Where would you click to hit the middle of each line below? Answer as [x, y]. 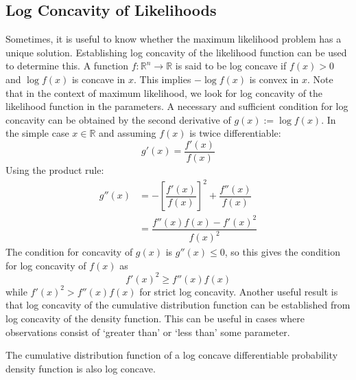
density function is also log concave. [81, 368]
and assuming [128, 133]
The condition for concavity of [69, 252]
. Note [320, 79]
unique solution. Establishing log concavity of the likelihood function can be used [176, 52]
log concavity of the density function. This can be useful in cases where [155, 318]
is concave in [98, 79]
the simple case [37, 133]
